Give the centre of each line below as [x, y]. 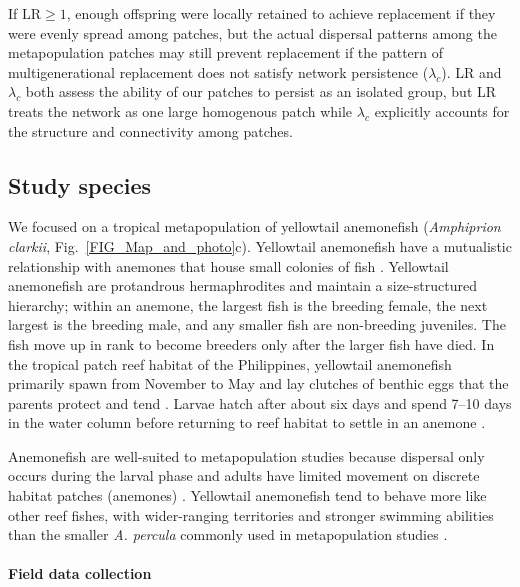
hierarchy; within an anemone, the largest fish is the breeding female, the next [248, 304]
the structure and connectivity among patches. [150, 130]
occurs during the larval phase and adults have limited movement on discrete [244, 475]
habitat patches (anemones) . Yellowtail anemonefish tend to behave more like [247, 495]
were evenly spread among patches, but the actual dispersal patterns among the [252, 32]
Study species [80, 184]
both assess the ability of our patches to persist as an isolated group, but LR [261, 91]
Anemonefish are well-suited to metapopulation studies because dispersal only [246, 455]
